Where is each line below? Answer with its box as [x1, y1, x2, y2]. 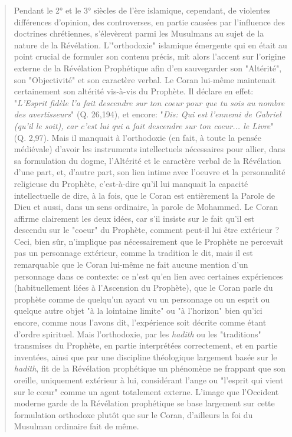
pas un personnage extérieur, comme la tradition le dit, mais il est [14, 247, 253, 259]
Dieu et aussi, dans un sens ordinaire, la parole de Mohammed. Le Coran [14, 201, 278, 213]
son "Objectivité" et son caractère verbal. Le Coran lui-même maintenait [14, 73, 276, 86]
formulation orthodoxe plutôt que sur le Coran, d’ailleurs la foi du [14, 408, 253, 420]
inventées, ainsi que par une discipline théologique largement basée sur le [14, 350, 277, 363]
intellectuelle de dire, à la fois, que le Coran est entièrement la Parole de [14, 189, 275, 201]
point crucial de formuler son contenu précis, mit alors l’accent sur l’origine [14, 50, 286, 63]
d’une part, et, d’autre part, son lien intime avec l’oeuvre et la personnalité [14, 166, 286, 178]
